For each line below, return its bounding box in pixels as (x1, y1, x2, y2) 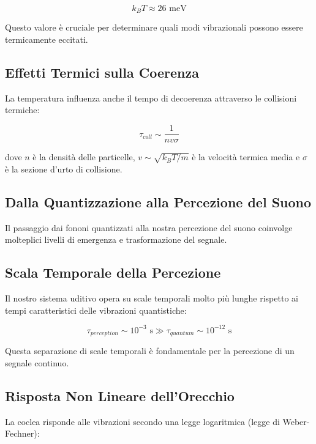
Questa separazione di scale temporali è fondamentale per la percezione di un (5, 344, 295, 357)
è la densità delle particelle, (32, 150, 135, 163)
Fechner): (5, 427, 40, 440)
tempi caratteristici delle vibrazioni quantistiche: (5, 303, 187, 316)
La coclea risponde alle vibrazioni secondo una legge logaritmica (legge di (5, 415, 280, 427)
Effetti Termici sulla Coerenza (5, 63, 199, 82)
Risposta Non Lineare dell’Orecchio (5, 386, 235, 405)
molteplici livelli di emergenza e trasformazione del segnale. (5, 233, 227, 246)
